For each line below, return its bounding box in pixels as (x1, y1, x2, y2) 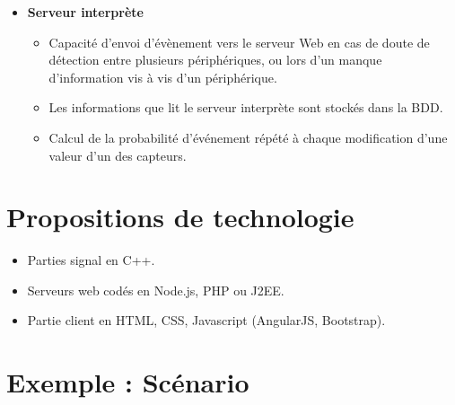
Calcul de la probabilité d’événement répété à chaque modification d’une (48, 128, 448, 146)
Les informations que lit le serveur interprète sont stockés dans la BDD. (48, 98, 443, 117)
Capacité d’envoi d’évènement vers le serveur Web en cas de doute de (48, 32, 430, 51)
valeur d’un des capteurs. (48, 145, 187, 164)
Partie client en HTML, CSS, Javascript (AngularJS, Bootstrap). (27, 311, 386, 330)
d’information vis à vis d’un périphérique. (48, 67, 277, 86)
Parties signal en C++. (27, 251, 155, 269)
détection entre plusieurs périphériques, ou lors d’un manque (48, 50, 382, 69)
